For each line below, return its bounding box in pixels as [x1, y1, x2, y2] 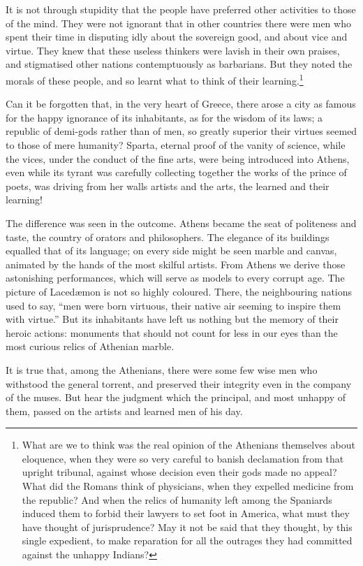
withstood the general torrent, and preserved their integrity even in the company [6, 376, 352, 391]
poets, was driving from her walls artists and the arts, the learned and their [6, 178, 329, 193]
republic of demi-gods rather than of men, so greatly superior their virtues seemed [6, 124, 357, 138]
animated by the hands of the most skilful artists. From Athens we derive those [6, 256, 346, 271]
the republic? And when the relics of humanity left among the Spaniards [22, 492, 332, 507]
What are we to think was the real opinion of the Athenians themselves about [22, 437, 355, 452]
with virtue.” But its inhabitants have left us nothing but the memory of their [6, 312, 339, 326]
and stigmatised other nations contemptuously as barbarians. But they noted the [6, 57, 353, 71]
